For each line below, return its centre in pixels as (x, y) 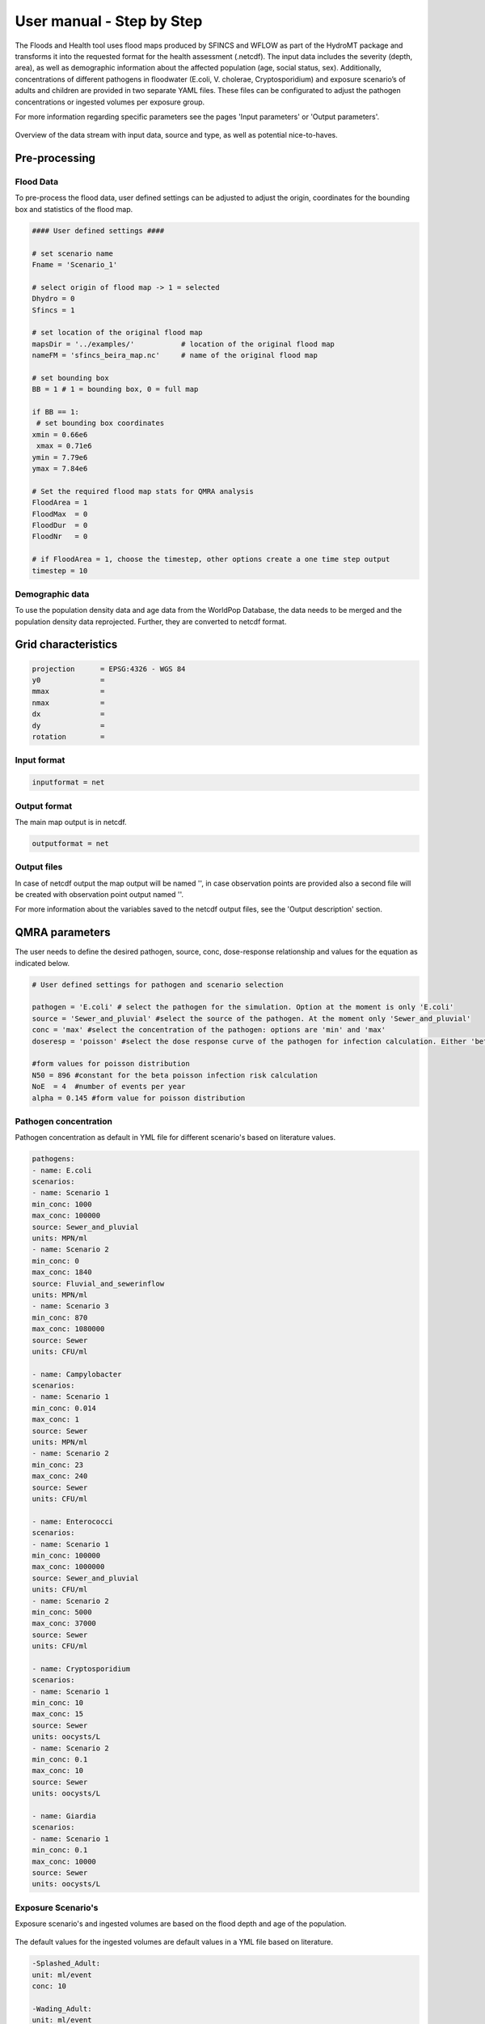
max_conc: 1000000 (68, 1567)
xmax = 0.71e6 (64, 446)
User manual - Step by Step (109, 21)
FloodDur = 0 (60, 525)
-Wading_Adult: (62, 2009)
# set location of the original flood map (117, 333)
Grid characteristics (66, 645)
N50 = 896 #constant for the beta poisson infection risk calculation (175, 1075)
